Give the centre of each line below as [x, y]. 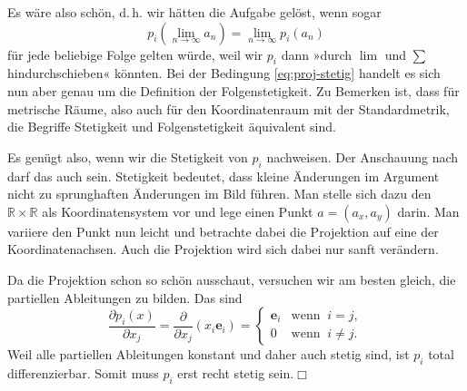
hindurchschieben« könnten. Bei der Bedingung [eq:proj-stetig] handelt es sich [224, 73]
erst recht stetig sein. [236, 372]
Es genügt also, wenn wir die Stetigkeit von [128, 156]
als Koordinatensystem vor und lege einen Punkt [178, 211]
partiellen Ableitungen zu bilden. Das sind [125, 297]
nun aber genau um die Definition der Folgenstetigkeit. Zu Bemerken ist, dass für [233, 90]
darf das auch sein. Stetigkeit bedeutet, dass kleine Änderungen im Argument [224, 176]
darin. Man [428, 211]
